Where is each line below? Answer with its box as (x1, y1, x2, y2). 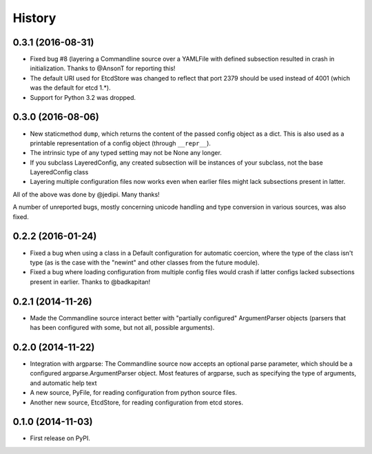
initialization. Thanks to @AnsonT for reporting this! (30, 64, 176, 72)
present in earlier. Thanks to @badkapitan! (30, 278, 151, 286)
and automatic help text (30, 379, 97, 387)
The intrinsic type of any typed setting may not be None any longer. (30, 149, 222, 157)
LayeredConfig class (30, 168, 89, 176)
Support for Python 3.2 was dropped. (30, 93, 136, 101)
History (12, 10, 56, 25)
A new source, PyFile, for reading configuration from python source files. (30, 389, 237, 397)
